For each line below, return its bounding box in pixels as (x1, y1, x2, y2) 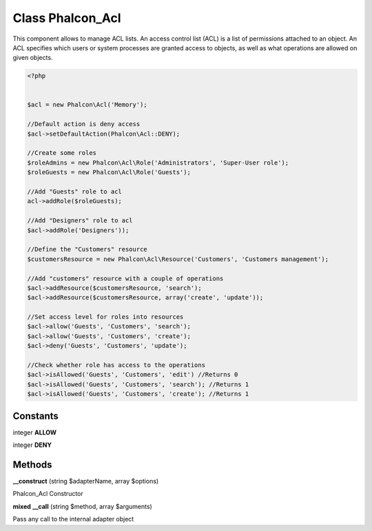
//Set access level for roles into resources (27, 313, 184, 321)
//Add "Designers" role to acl (27, 217, 134, 225)
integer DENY (12, 441, 52, 449)
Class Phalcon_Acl (12, 10, 121, 25)
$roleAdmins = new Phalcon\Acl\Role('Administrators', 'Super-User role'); (27, 158, 289, 167)
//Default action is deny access (27, 121, 141, 128)
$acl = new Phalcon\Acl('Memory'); (27, 101, 147, 109)
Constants (12, 410, 59, 421)
